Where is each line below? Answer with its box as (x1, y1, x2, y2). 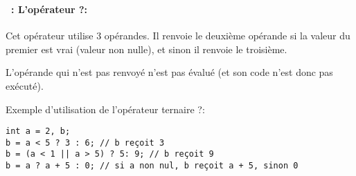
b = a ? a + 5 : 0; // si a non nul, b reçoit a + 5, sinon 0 (6, 161, 299, 171)
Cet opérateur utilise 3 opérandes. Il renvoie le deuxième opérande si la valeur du (6, 28, 350, 43)
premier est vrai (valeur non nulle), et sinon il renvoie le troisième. (6, 41, 287, 56)
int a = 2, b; (6, 126, 71, 137)
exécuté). (6, 78, 44, 92)
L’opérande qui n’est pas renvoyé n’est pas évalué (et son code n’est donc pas (6, 65, 333, 79)
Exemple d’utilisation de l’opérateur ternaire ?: (6, 101, 205, 116)
